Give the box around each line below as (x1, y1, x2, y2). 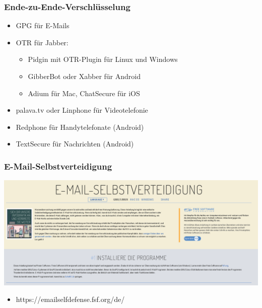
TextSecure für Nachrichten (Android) (16, 138, 134, 149)
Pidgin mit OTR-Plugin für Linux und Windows (28, 54, 178, 64)
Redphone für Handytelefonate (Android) (16, 121, 144, 132)
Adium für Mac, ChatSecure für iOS (28, 88, 140, 98)
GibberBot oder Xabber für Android (28, 71, 141, 81)
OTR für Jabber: (16, 37, 69, 47)
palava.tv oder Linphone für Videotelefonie (16, 105, 148, 115)
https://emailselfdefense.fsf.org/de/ (16, 294, 125, 304)
